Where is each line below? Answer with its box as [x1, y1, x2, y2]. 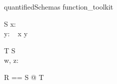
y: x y [4, 28, 28, 39]
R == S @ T [4, 71, 44, 82]
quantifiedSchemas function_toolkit [4, 2, 113, 12]
